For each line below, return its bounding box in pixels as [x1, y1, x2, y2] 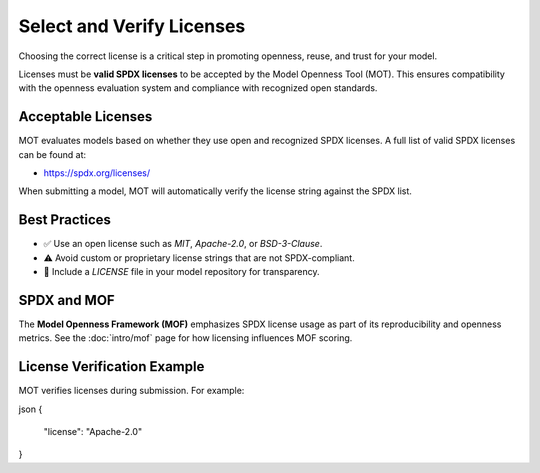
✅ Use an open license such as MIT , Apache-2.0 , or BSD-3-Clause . [43, 238, 323, 250]
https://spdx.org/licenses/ [43, 167, 150, 179]
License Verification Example [18, 358, 205, 375]
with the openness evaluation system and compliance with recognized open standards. [18, 82, 378, 94]
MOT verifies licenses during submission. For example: [18, 385, 245, 397]
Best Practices [18, 211, 112, 229]
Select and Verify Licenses [18, 15, 246, 37]
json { [18, 403, 43, 415]
